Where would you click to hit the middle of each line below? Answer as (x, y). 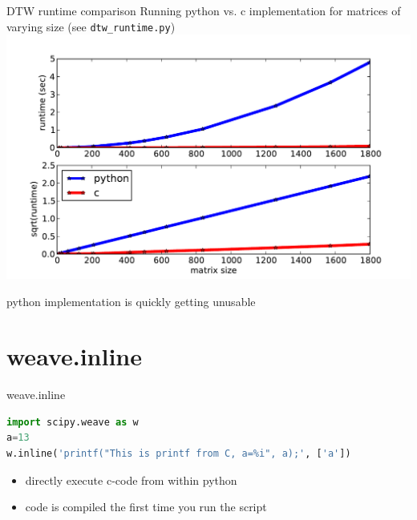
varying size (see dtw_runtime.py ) (91, 26)
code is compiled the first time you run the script (146, 507)
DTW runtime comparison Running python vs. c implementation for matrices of (204, 10)
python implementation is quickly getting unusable (131, 301)
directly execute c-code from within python (131, 480)
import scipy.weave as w (73, 422)
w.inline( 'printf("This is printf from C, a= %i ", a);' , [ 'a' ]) (179, 453)
